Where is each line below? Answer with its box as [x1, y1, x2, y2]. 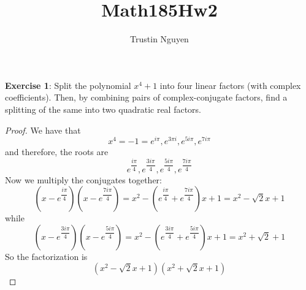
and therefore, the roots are [5, 145, 109, 158]
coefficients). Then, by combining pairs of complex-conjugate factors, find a [5, 91, 288, 104]
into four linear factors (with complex [159, 78, 301, 91]
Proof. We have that [5, 123, 81, 136]
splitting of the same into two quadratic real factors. [5, 102, 202, 115]
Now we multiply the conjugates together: [5, 173, 162, 186]
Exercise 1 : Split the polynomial [5, 78, 131, 91]
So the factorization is [5, 250, 88, 262]
